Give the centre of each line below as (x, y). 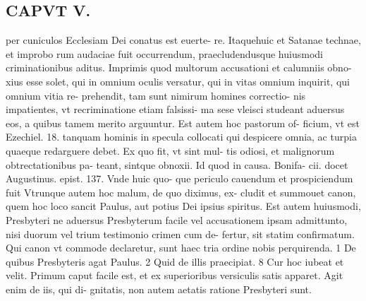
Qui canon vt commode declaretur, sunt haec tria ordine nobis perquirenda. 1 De (181, 248)
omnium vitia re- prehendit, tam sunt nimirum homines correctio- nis (156, 95)
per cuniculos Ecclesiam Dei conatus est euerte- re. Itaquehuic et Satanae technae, (183, 40)
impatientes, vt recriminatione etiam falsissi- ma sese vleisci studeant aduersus (175, 109)
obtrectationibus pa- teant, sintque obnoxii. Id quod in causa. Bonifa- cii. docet (177, 164)
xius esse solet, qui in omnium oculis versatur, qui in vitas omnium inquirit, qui (178, 81)
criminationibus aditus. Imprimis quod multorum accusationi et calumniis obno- (179, 67)
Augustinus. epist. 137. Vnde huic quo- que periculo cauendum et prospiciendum (179, 178)
